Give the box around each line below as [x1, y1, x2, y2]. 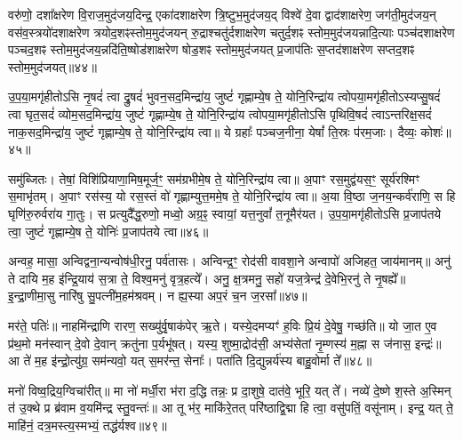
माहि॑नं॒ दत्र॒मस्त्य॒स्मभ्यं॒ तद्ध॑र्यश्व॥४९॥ [8, 415, 167, 434]
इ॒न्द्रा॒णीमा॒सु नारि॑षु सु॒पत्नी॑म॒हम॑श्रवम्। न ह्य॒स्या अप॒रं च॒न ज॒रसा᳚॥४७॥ [8, 286, 307, 305]
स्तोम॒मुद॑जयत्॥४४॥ [8, 57, 97, 76]
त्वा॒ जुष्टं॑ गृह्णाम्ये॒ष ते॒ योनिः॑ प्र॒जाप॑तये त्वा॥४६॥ [8, 221, 209, 240]
